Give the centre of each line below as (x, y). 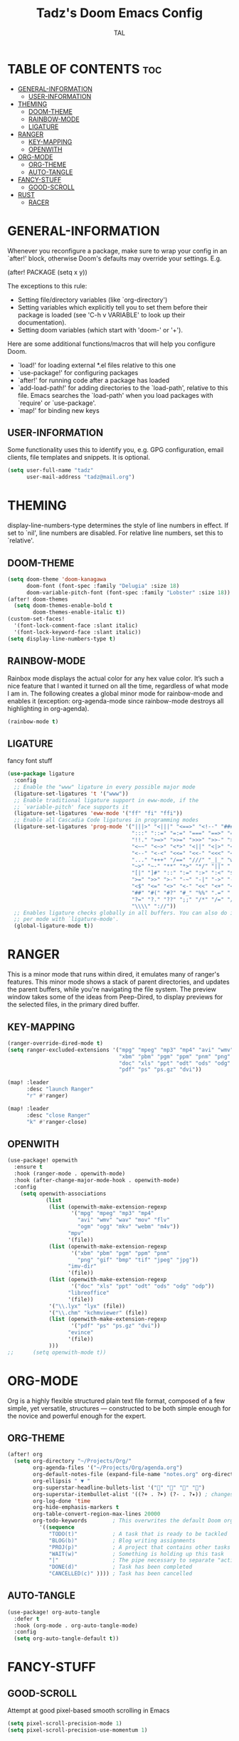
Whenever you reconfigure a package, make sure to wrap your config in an (117, 251)
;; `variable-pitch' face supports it (71, 807)
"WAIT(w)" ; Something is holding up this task (136, 1554)
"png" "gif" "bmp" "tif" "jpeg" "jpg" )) (138, 1260)
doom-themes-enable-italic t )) (79, 612)
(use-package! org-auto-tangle (54, 1612)
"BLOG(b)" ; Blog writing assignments (122, 1540)
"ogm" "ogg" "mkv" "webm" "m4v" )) (128, 1227)
